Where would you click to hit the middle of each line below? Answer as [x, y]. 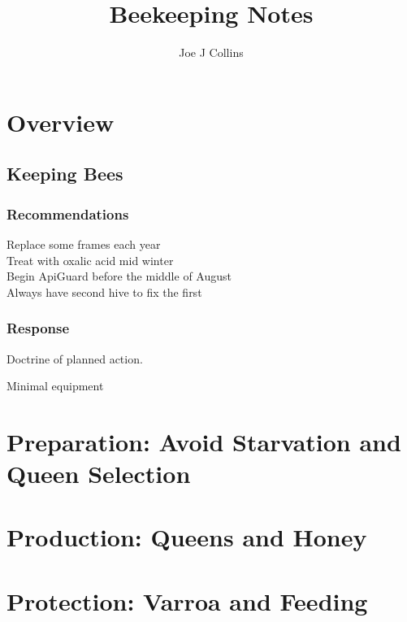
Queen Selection [99, 474]
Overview [61, 122]
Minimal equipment [55, 386]
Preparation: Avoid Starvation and [204, 441]
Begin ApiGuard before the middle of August [119, 276]
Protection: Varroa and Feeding [187, 600]
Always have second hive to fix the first [104, 291]
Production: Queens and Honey [187, 537]
